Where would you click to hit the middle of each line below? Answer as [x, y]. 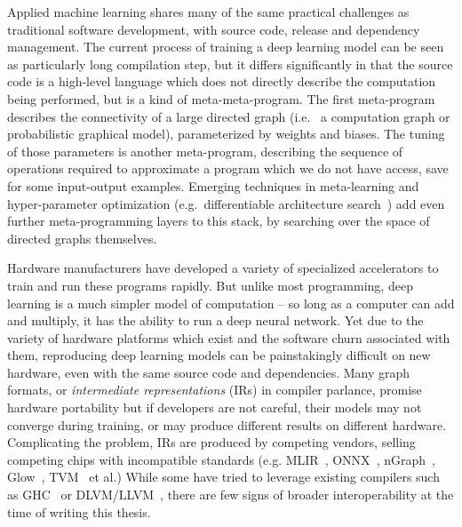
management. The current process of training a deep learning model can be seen [226, 47]
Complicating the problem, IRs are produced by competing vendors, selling [211, 442]
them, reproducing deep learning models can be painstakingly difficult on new [219, 355]
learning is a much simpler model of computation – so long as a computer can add [231, 303]
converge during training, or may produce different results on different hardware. [227, 424]
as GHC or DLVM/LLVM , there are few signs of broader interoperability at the [231, 495]
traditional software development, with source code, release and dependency [214, 29]
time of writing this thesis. [79, 511]
